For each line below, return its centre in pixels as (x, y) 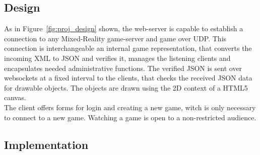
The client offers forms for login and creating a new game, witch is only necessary (130, 107)
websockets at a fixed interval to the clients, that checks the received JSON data (128, 78)
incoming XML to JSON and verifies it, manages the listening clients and (117, 58)
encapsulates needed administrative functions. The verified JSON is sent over (123, 68)
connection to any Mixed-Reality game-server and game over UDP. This (115, 38)
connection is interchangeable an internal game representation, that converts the (128, 48)
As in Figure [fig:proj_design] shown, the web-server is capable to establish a (124, 28)
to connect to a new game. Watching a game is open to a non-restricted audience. (130, 117)
